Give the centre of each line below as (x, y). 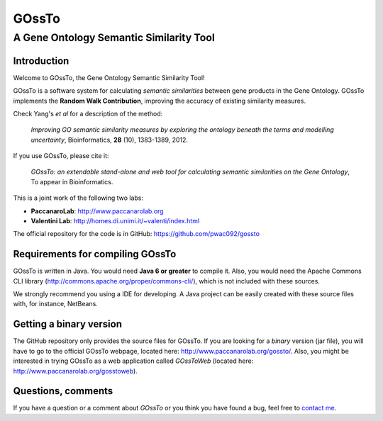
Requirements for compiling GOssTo (95, 254)
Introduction (41, 61)
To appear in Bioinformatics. (72, 181)
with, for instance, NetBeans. (56, 304)
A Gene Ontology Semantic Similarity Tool (114, 38)
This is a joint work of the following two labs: (78, 198)
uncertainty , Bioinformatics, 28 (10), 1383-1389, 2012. (109, 140)
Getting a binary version (67, 324)
